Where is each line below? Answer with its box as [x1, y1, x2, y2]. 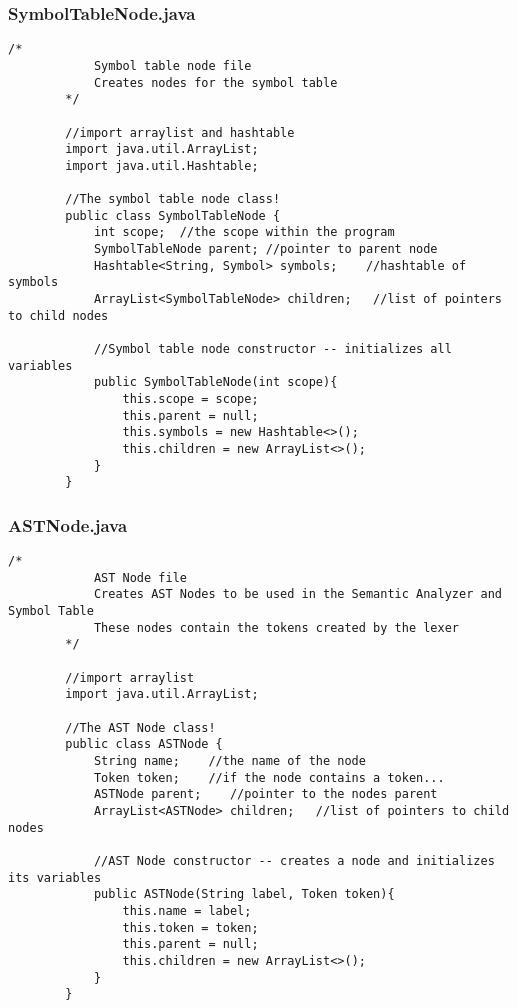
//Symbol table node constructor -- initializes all [93, 342, 452, 357]
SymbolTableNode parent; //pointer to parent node [93, 242, 438, 257]
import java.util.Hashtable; [65, 158, 259, 173]
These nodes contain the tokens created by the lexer [93, 620, 460, 635]
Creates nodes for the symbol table [93, 75, 338, 90]
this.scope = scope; [122, 392, 259, 406]
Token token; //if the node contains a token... [93, 770, 445, 785]
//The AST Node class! [65, 720, 216, 735]
